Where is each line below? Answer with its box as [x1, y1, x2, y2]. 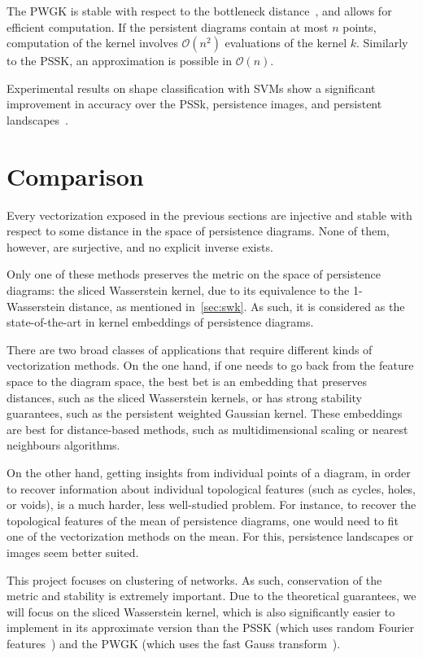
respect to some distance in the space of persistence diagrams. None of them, [7, 222, 390, 239]
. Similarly [356, 34, 408, 51]
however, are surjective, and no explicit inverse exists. [7, 238, 273, 255]
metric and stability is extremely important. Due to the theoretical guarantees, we [7, 587, 416, 604]
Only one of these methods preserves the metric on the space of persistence [7, 265, 381, 283]
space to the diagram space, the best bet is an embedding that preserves [7, 373, 368, 390]
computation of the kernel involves [7, 34, 178, 51]
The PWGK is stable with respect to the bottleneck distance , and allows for [7, 2, 392, 19]
